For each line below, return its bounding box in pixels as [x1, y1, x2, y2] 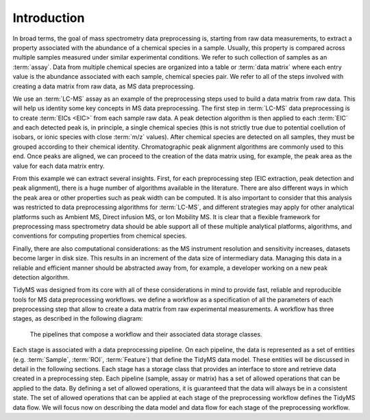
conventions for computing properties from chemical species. [12, 232, 188, 240]
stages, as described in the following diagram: [12, 314, 143, 323]
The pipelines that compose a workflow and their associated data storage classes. [29, 330, 262, 338]
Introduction [12, 10, 85, 25]
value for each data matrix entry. [12, 162, 105, 170]
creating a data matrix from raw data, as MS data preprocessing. [12, 82, 195, 90]
